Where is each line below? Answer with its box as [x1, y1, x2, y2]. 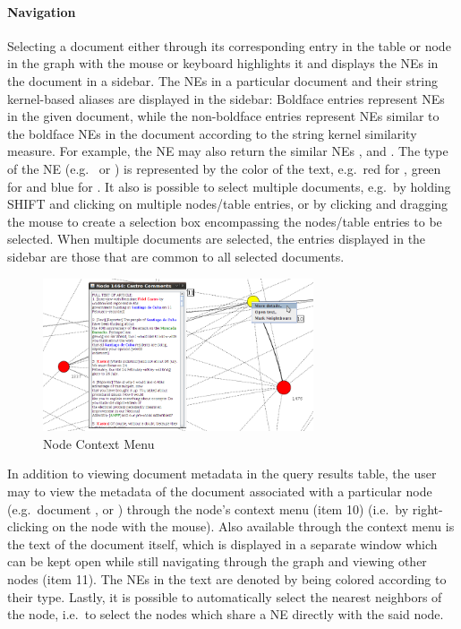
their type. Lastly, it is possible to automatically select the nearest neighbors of [7, 587, 442, 606]
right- [412, 499, 443, 518]
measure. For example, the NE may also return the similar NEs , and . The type [7, 142, 448, 160]
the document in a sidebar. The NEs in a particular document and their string [7, 71, 438, 90]
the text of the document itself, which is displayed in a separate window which [7, 534, 438, 553]
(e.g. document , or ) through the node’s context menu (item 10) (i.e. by [7, 499, 409, 518]
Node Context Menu [43, 434, 155, 452]
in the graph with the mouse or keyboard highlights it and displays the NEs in [7, 54, 439, 73]
